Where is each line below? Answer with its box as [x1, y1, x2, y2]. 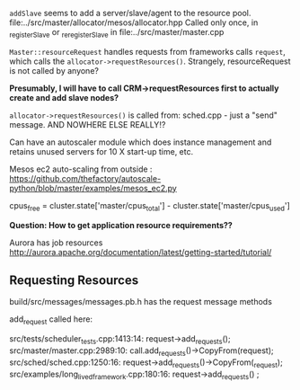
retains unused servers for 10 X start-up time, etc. [9, 146, 194, 156]
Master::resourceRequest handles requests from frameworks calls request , [9, 46, 286, 57]
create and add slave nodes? [9, 92, 119, 102]
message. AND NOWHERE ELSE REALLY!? [9, 119, 166, 129]
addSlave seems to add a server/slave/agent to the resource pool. [9, 8, 251, 18]
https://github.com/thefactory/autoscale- [9, 173, 162, 183]
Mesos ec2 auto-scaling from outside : [9, 164, 153, 174]
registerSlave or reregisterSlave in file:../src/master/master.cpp [9, 27, 225, 40]
